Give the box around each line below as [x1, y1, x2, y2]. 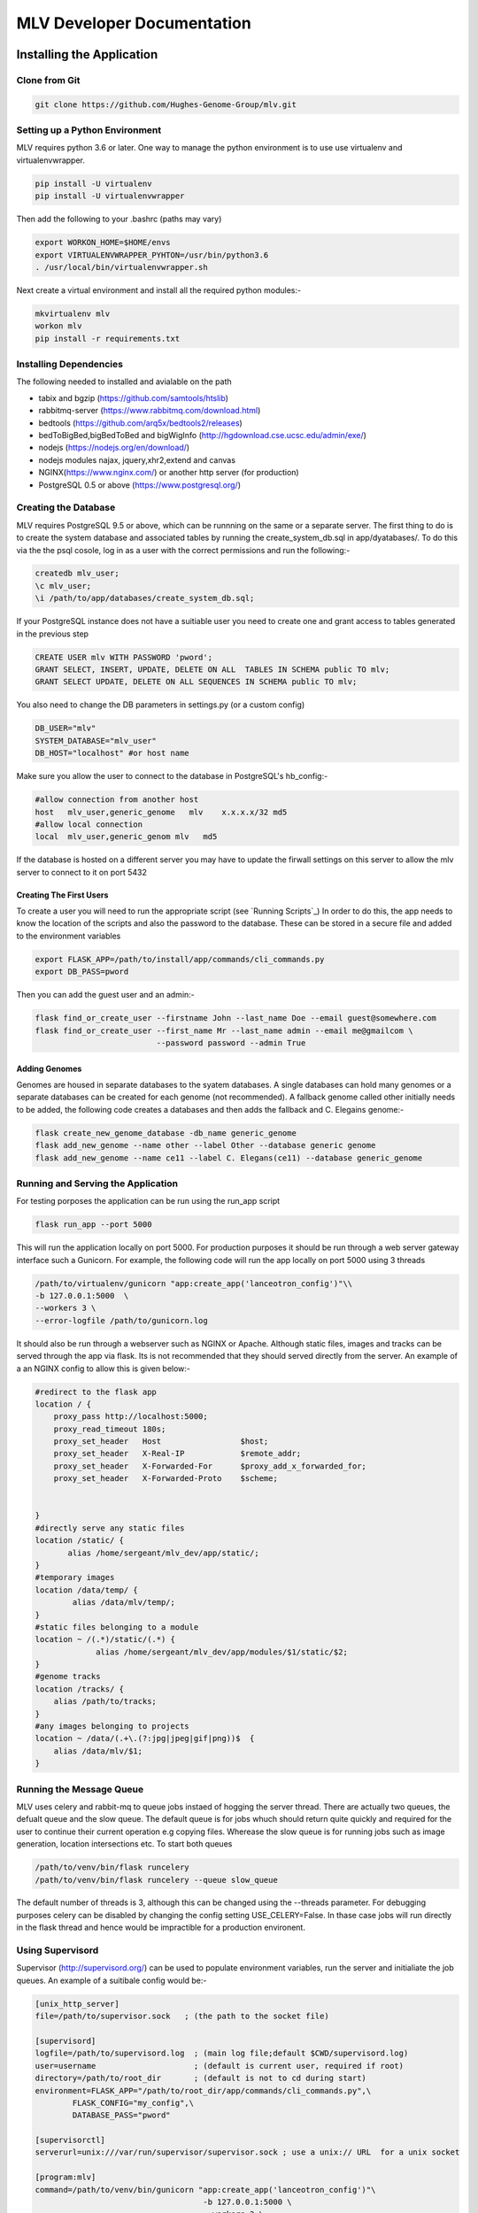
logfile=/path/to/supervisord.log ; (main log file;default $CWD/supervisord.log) [35, 2048, 409, 2058]
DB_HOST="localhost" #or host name [35, 748, 189, 759]
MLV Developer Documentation [16, 13, 251, 33]
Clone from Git [16, 73, 81, 86]
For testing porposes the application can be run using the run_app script [16, 1196, 281, 1207]
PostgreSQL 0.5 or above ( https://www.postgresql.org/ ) [38, 479, 241, 490]
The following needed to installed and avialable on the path [16, 376, 232, 387]
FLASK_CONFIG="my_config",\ [72, 2098, 195, 2108]
